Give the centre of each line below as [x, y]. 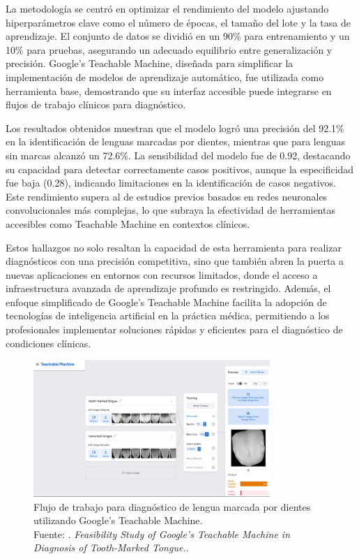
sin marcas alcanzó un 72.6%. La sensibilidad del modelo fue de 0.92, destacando [178, 155]
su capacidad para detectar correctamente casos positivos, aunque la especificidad [180, 169]
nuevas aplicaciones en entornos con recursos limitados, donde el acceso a [162, 274]
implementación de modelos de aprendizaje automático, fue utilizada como [165, 77]
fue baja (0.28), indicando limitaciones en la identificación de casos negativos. [171, 183]
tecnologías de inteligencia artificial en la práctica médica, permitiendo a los [168, 315]
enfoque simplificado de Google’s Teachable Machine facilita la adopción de [166, 302]
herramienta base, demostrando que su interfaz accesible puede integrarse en [169, 90]
